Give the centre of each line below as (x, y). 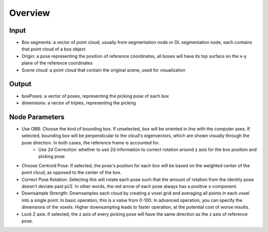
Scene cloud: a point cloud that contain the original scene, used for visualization (103, 70)
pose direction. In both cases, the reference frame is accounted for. (91, 142)
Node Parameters (37, 117)
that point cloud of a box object (54, 49)
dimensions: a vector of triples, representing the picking (79, 103)
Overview (30, 13)
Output (20, 84)
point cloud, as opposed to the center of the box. (71, 173)
